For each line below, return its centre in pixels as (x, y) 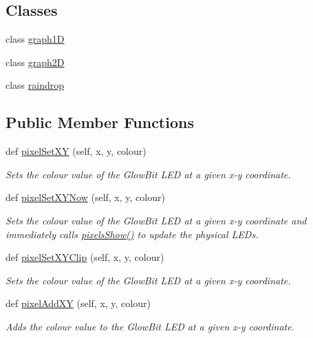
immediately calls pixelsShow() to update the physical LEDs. (132, 234)
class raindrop (35, 85)
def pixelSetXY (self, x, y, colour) (76, 151)
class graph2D (35, 62)
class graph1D (35, 39)
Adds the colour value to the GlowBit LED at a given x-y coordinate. (150, 326)
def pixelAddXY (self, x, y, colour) (78, 303)
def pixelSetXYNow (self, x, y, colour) (85, 197)
